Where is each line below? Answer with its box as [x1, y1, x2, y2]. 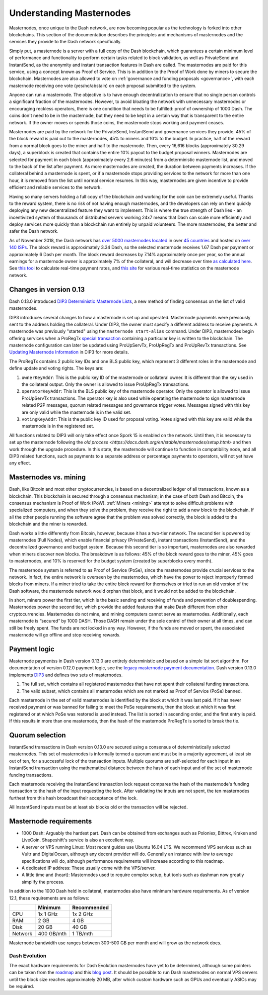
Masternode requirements [9, 817, 92, 825]
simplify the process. [21, 879, 65, 885]
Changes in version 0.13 [9, 285, 85, 293]
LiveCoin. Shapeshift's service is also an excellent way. [21, 837, 134, 843]
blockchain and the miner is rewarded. [9, 521, 88, 527]
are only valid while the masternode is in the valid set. [21, 409, 132, 415]
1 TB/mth [72, 930, 93, 937]
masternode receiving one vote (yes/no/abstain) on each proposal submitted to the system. [9, 83, 197, 89]
